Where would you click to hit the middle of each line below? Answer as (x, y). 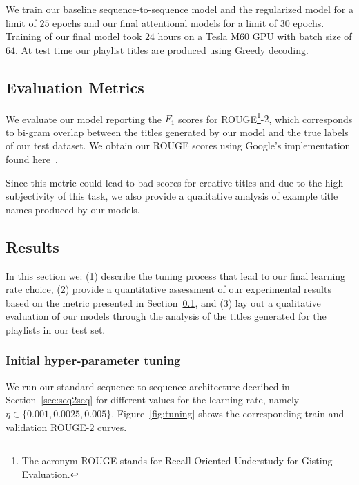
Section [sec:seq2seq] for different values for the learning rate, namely (153, 400)
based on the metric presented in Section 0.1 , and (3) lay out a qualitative (163, 302)
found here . (32, 159)
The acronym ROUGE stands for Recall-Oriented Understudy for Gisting (177, 460)
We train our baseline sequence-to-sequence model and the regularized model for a (180, 9)
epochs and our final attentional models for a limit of (165, 22)
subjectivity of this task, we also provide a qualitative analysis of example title (172, 196)
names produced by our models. (73, 209)
